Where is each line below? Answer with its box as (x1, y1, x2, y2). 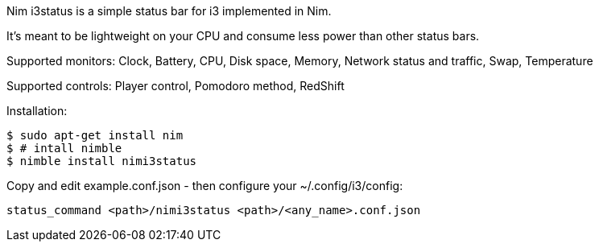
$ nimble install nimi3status (6, 155, 197, 167)
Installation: (6, 104, 68, 118)
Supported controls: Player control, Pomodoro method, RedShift (6, 79, 345, 93)
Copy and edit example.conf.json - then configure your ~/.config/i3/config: (6, 179, 403, 192)
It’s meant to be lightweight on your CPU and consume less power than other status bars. (6, 29, 480, 43)
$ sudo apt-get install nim (6, 129, 184, 142)
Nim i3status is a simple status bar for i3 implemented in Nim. (6, 4, 332, 18)
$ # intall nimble (6, 142, 122, 155)
